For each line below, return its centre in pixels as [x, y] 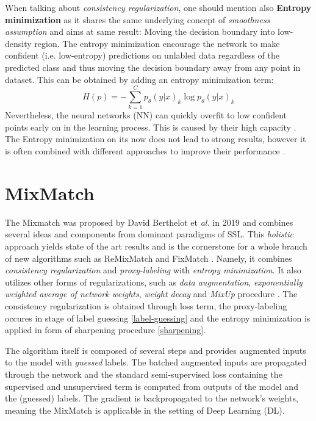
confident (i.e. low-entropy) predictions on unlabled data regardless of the [142, 55]
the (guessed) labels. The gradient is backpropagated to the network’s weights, [152, 398]
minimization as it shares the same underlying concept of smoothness [138, 19]
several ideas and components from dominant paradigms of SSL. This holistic [149, 234]
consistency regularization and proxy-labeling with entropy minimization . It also [153, 270]
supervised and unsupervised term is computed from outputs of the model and [152, 386]
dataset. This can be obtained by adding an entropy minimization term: [139, 79]
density [18, 43]
